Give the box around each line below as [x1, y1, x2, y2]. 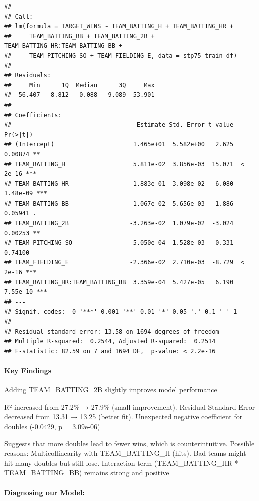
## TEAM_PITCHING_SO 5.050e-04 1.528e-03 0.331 [4, 239, 234, 247]
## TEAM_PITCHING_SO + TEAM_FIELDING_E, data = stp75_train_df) [4, 52, 237, 59]
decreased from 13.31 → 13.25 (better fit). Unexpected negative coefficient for [4, 411, 243, 422]
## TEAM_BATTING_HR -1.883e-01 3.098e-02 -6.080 [4, 180, 234, 187]
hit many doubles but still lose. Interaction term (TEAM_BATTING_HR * [4, 457, 238, 468]
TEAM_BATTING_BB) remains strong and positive [4, 467, 169, 478]
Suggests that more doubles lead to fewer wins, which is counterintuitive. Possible [4, 438, 255, 448]
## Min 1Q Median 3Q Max [4, 81, 155, 89]
